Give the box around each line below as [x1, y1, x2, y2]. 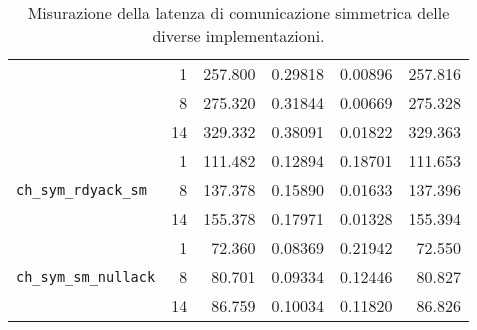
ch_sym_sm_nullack [16, 268, 156, 285]
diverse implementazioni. [152, 24, 325, 47]
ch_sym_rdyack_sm [16, 181, 147, 198]
